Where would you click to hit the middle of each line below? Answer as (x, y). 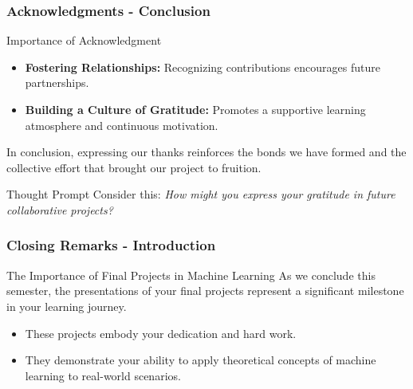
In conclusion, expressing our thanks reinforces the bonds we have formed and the (206, 152)
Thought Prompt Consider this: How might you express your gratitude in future (201, 194)
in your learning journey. (67, 306)
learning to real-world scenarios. (103, 375)
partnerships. (57, 83)
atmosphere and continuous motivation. (122, 125)
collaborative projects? (60, 209)
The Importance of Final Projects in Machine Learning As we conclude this (191, 275)
